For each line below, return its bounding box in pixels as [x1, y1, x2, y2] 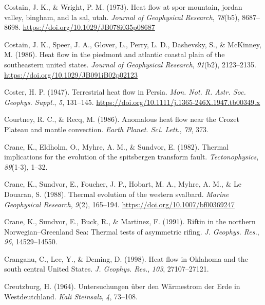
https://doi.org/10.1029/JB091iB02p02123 [4, 69, 138, 80]
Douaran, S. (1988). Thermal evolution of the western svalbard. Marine [4, 188, 229, 199]
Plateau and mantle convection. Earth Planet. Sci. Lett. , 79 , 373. [4, 123, 209, 134]
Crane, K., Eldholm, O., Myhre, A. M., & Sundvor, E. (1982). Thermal [4, 141, 229, 152]
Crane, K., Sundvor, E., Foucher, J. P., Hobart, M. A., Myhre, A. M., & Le [4, 178, 242, 189]
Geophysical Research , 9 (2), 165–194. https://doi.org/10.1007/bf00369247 [4, 199, 235, 209]
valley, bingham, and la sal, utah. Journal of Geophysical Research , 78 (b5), [4, 11, 240, 22]
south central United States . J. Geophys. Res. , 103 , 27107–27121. [4, 263, 209, 274]
